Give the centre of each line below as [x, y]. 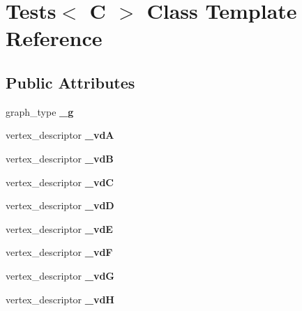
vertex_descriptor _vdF [59, 252]
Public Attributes [70, 82]
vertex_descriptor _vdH [60, 299]
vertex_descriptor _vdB [60, 158]
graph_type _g [40, 111]
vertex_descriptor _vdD [60, 205]
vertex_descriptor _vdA [60, 135]
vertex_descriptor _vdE [59, 228]
